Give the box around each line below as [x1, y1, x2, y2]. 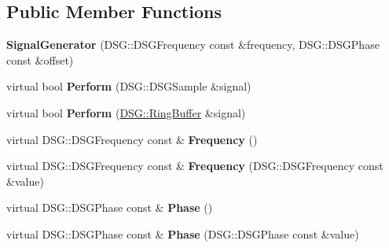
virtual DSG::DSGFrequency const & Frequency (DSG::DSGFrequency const [6, 157, 383, 174]
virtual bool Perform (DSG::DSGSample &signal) [6, 78, 251, 94]
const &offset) [6, 51, 74, 68]
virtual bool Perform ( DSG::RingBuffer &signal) [6, 104, 246, 120]
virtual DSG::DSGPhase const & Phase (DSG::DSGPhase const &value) [6, 225, 359, 242]
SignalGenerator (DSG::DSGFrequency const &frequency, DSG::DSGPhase [6, 36, 380, 53]
